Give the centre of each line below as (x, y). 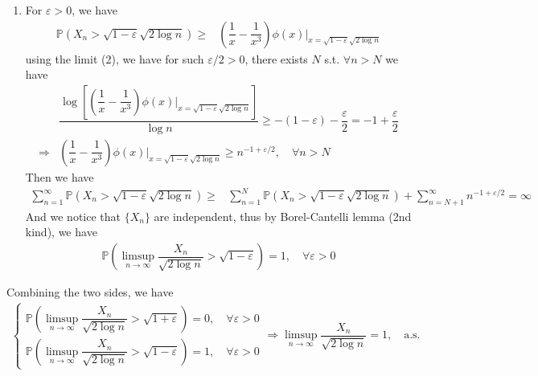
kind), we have (61, 232)
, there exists (276, 58)
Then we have (60, 176)
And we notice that (73, 216)
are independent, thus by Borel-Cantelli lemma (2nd (283, 216)
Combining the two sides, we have (90, 292)
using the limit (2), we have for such (115, 58)
